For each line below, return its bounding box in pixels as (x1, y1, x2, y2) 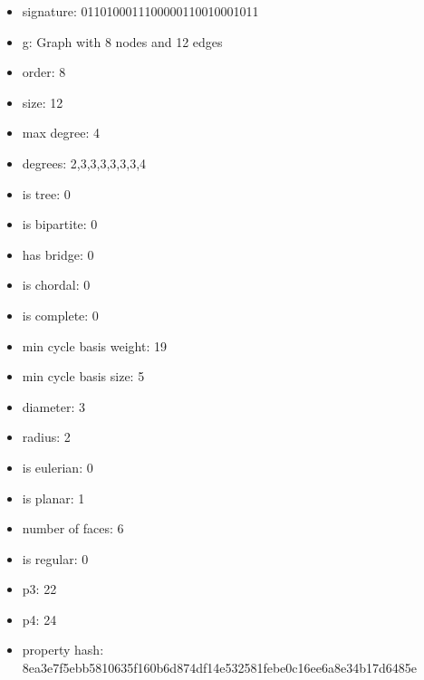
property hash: (22, 640, 104, 659)
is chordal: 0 (22, 275, 91, 294)
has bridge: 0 (22, 244, 94, 263)
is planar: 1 (22, 488, 85, 507)
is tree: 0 (22, 184, 71, 203)
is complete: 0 (22, 305, 99, 324)
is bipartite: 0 (22, 215, 98, 234)
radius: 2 (22, 427, 71, 446)
